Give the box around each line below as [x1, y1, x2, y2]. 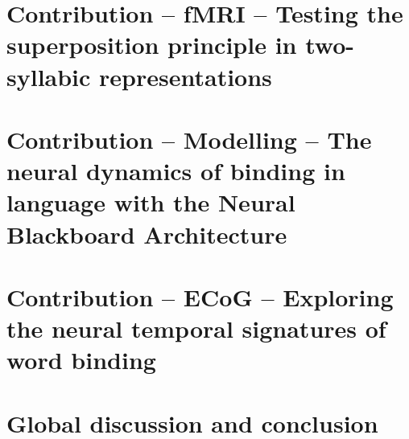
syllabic [6, 59, 91, 92]
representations [99, 59, 272, 92]
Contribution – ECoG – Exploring [6, 280, 394, 313]
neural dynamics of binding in [6, 154, 345, 187]
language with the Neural [6, 186, 295, 219]
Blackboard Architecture [6, 217, 287, 250]
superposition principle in [6, 28, 297, 61]
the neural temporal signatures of [6, 312, 386, 345]
